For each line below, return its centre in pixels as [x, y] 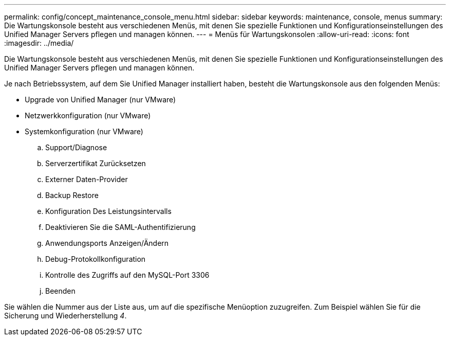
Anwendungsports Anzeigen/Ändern [107, 243]
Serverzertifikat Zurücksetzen [96, 163]
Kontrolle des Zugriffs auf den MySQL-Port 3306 [127, 275]
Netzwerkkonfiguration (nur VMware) [88, 115]
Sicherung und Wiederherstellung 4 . [65, 316]
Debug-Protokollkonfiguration [96, 259]
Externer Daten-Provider [87, 179]
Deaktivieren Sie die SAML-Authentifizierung [120, 227]
